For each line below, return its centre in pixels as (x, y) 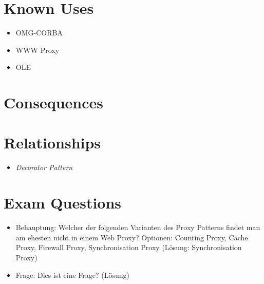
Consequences (54, 102)
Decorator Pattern (44, 167)
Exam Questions (63, 203)
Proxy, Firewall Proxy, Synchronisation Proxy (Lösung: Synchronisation (129, 247)
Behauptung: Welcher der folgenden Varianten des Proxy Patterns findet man (138, 227)
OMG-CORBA (39, 33)
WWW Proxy (37, 50)
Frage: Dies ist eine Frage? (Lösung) (72, 274)
